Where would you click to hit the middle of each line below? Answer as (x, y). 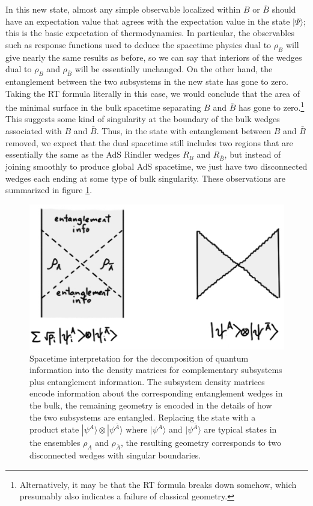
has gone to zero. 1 (271, 106)
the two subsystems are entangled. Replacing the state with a (143, 417)
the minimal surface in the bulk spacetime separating (103, 107)
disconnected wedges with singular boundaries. (115, 455)
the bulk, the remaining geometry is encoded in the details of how (151, 405)
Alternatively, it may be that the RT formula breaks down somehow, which (158, 484)
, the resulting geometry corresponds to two (201, 443)
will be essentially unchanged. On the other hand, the (174, 69)
